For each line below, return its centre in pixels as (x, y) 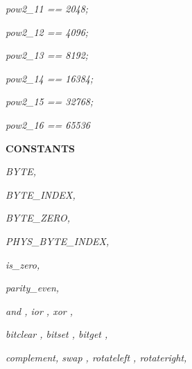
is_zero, (23, 264)
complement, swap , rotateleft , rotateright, (96, 357)
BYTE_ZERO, (38, 218)
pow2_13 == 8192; (47, 55)
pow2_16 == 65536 (48, 124)
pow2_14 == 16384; (50, 78)
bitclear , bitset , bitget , (57, 334)
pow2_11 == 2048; (47, 8)
